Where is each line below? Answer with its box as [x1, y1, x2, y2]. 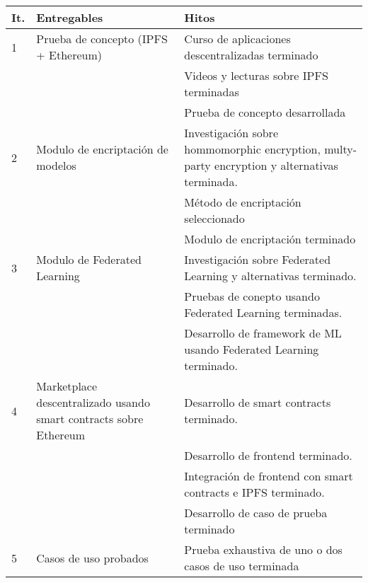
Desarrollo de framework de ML [184, 325, 342, 341]
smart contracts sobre [36, 410, 144, 427]
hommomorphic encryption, [184, 141, 321, 157]
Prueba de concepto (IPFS [36, 30, 168, 47]
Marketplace [36, 378, 98, 394]
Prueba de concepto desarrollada [184, 104, 346, 120]
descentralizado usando [36, 394, 150, 410]
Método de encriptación [184, 194, 301, 210]
